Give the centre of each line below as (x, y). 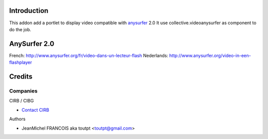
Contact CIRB (35, 110)
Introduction (29, 11)
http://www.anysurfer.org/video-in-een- (210, 55)
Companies (23, 91)
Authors (17, 119)
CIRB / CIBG (22, 101)
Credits (21, 77)
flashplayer (21, 62)
